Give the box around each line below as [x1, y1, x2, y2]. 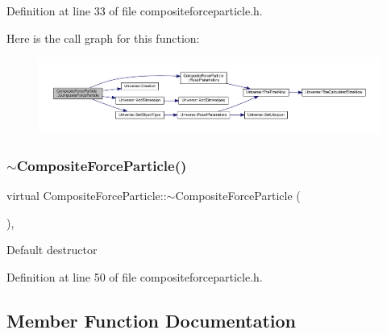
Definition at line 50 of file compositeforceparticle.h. [6, 268, 263, 285]
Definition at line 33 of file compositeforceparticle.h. [6, 2, 263, 19]
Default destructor [6, 241, 98, 258]
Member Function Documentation [6, 307, 297, 332]
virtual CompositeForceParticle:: [6, 186, 167, 203]
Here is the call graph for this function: [6, 29, 200, 46]
